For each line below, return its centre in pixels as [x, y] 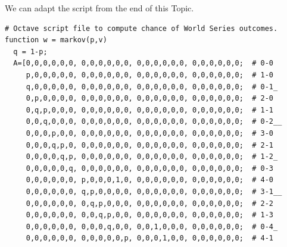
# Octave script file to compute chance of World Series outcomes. [141, 28]
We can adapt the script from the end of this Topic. [99, 8]
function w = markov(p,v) [56, 40]
